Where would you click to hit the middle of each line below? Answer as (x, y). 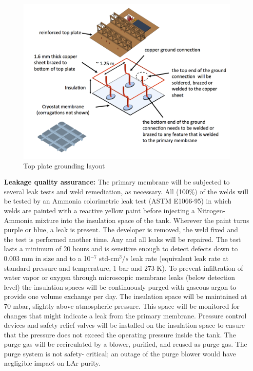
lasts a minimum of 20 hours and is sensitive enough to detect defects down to (121, 249)
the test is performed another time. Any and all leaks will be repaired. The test (123, 239)
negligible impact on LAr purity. (52, 363)
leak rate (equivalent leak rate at (180, 258)
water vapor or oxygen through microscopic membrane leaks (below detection (120, 277)
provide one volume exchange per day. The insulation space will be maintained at (126, 296)
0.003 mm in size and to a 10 (47, 258)
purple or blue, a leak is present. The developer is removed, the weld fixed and (121, 230)
